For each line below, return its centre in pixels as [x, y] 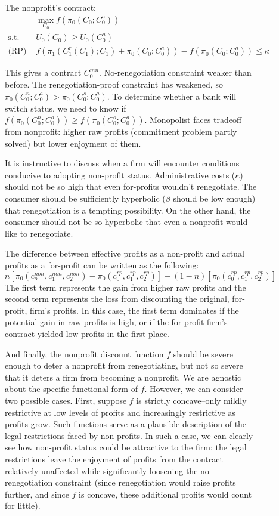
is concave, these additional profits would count [165, 494]
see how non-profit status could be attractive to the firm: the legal [126, 447]
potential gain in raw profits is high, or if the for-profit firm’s [116, 322]
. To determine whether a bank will [172, 96]
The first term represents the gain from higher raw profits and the [125, 287]
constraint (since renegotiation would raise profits [145, 482]
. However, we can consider [194, 389]
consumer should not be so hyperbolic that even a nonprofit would [126, 222]
